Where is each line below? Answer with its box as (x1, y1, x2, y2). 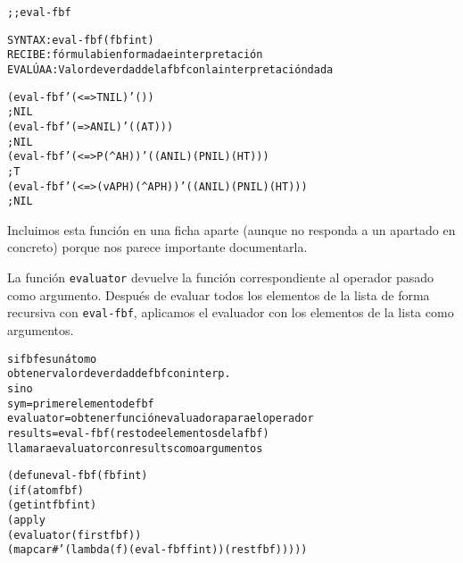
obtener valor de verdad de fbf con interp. (7, 367, 231, 381)
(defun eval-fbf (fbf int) (7, 469, 148, 483)
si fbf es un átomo (7, 352, 97, 366)
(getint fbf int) (7, 499, 97, 512)
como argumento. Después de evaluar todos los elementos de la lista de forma (7, 285, 430, 304)
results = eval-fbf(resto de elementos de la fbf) (7, 426, 269, 440)
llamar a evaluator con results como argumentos (7, 441, 263, 455)
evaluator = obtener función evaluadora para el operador (7, 412, 314, 425)
